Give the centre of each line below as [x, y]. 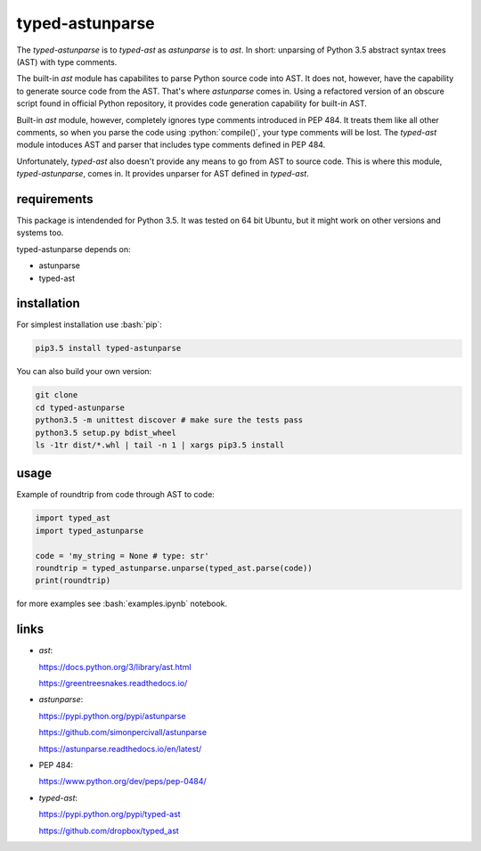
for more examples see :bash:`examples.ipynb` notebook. [122, 604]
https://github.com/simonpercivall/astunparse [123, 732]
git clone [57, 395]
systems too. [40, 233]
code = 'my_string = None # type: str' [122, 556]
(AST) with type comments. [67, 61]
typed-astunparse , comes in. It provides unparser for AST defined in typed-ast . [163, 174]
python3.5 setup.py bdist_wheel [106, 433]
